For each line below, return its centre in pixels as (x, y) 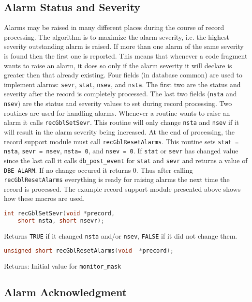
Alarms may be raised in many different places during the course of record (114, 27)
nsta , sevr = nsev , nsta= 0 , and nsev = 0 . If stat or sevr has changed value (121, 151)
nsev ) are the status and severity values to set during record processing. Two (118, 103)
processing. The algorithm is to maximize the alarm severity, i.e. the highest (117, 37)
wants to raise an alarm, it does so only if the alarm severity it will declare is (118, 65)
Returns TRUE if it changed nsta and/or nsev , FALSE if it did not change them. (121, 235)
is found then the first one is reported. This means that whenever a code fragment (126, 55)
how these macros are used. (44, 198)
